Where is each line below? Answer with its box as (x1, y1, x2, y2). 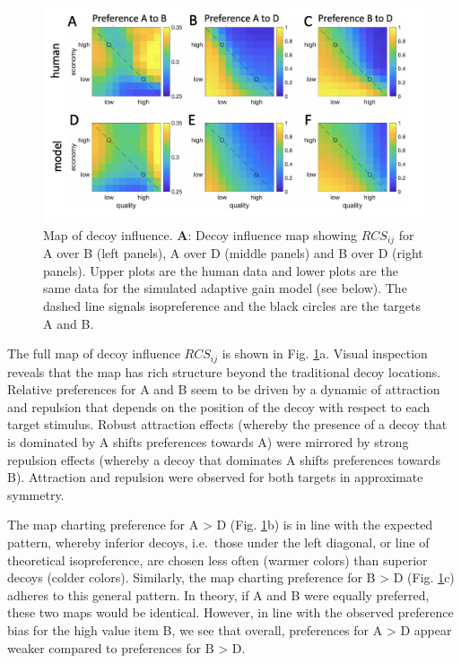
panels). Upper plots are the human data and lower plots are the (43, 261, 398, 280)
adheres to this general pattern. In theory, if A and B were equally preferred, (7, 585, 430, 604)
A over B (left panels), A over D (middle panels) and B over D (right (43, 244, 423, 263)
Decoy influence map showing (196, 225, 357, 244)
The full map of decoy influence (7, 344, 180, 363)
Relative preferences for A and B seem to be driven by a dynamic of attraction (7, 380, 440, 399)
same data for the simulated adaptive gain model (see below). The (43, 279, 407, 297)
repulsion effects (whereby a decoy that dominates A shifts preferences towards (7, 450, 440, 469)
